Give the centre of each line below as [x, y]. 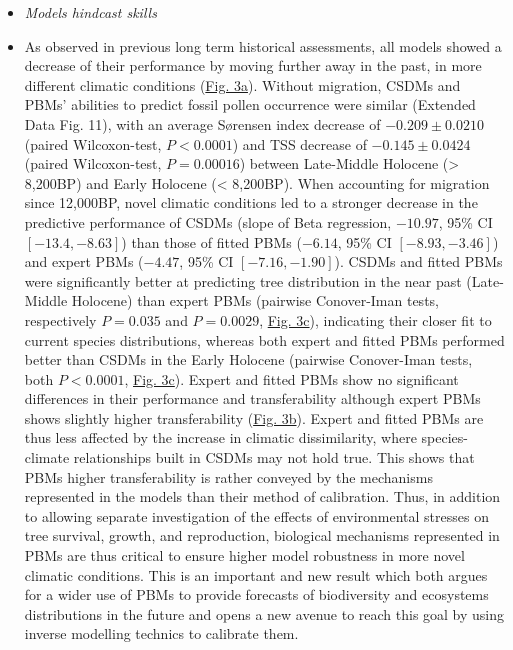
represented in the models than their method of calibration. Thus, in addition [262, 496]
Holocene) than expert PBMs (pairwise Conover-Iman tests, [255, 300]
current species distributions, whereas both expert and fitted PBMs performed [264, 339]
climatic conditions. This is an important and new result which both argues [256, 574]
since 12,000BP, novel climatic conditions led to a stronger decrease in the [251, 202]
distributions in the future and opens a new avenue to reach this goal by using [264, 613]
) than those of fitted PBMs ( [211, 241]
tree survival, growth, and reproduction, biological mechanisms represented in [262, 535]
